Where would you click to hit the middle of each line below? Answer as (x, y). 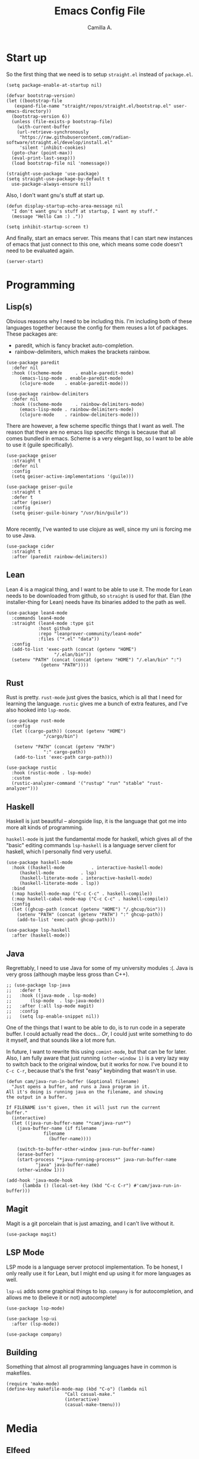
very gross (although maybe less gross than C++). (68, 974)
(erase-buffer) (36, 1154)
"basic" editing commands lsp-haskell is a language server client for (91, 846)
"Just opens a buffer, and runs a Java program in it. (81, 1087)
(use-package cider (30, 546)
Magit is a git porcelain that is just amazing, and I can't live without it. (91, 1223)
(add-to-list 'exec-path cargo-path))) (63, 757)
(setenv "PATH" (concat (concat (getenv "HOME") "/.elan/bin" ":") (97, 660)
